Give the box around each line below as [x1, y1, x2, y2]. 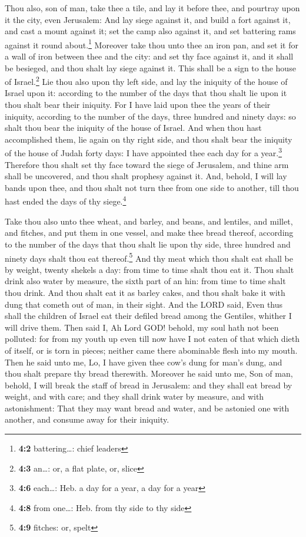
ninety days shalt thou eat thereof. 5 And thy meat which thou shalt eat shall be [5, 250, 293, 264]
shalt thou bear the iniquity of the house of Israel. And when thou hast [5, 121, 262, 134]
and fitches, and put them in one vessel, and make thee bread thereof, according [5, 226, 294, 239]
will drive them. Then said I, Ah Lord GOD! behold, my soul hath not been [5, 321, 279, 333]
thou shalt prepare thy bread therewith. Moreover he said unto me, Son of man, [5, 367, 293, 380]
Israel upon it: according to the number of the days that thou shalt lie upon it [5, 87, 287, 99]
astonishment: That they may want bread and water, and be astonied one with [5, 401, 290, 414]
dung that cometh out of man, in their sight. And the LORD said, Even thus [5, 298, 283, 310]
